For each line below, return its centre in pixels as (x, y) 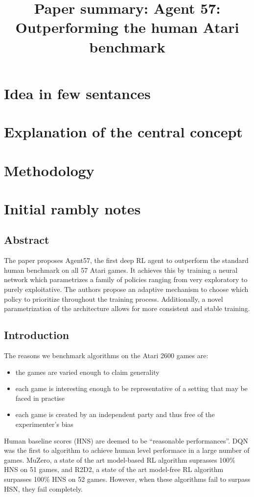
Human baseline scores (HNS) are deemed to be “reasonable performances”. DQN (126, 440)
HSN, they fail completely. (44, 488)
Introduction (37, 335)
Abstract (27, 240)
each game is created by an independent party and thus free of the (115, 414)
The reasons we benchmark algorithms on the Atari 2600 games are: (106, 355)
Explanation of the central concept (123, 132)
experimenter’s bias (44, 424)
